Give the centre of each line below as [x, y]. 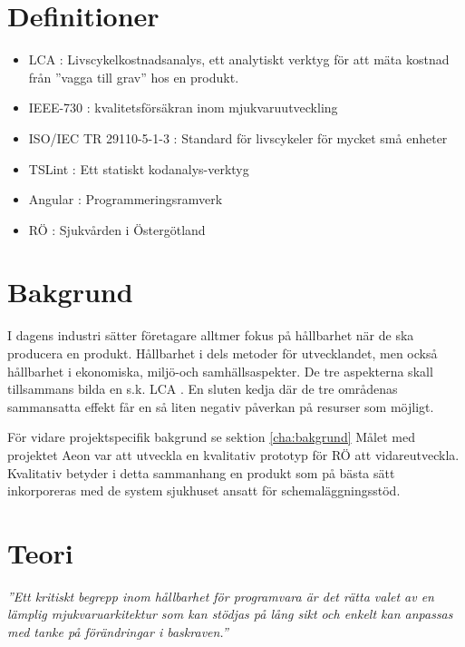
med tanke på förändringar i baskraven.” [118, 632]
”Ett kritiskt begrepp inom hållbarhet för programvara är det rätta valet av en [221, 596]
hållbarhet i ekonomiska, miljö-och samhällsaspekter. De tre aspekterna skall [220, 371]
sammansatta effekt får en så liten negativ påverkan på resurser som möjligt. [221, 406]
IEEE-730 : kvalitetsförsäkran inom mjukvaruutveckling [183, 108]
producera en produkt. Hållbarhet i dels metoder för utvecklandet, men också [223, 353]
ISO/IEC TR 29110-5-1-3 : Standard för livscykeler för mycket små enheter [238, 137]
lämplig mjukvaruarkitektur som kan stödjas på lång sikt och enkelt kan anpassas [230, 614]
